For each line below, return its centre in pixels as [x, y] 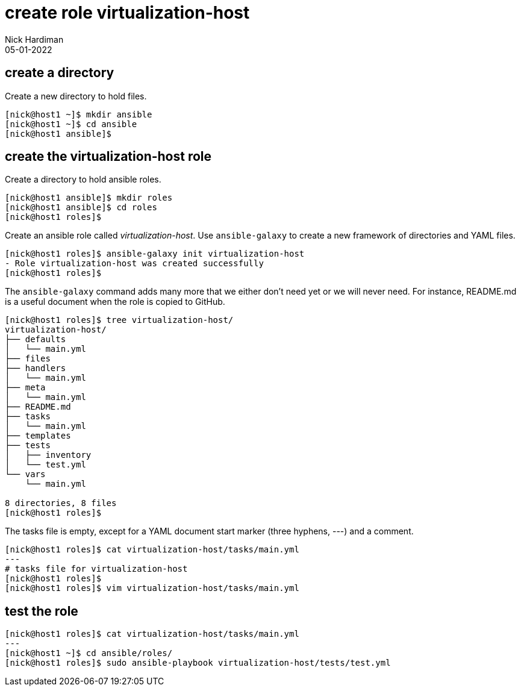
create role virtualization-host [127, 13]
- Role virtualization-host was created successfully [134, 264]
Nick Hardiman [34, 39]
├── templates [38, 436]
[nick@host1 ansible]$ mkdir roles [89, 198]
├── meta [25, 388]
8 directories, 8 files [61, 503]
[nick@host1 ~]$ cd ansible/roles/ [89, 653]
